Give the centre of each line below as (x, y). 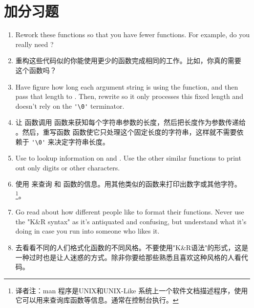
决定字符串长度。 (82, 141)
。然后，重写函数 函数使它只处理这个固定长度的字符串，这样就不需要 (126, 131)
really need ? (34, 44)
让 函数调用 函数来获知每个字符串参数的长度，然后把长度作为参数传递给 (131, 122)
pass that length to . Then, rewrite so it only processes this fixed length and (129, 96)
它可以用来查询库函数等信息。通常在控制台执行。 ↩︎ (97, 300)
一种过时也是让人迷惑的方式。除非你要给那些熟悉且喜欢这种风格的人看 (128, 257)
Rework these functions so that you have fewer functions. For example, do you (132, 35)
